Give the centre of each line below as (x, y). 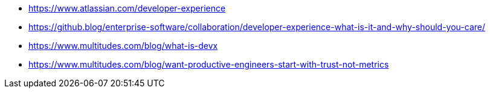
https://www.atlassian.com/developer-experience (127, 8)
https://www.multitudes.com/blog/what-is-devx (123, 46)
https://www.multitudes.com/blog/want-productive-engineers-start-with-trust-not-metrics (209, 64)
